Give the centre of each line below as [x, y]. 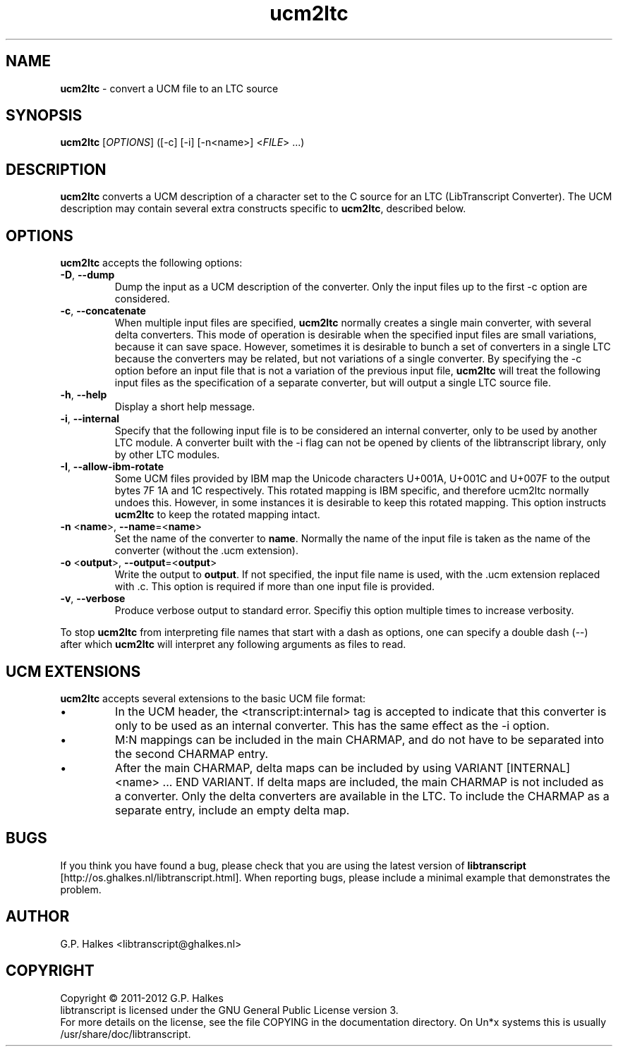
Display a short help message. [185, 407]
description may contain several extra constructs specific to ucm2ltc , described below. [263, 209]
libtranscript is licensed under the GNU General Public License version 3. [229, 1010]
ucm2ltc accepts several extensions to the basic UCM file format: [213, 698]
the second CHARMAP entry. [192, 753]
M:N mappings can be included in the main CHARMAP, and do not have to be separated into [360, 739]
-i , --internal [90, 419]
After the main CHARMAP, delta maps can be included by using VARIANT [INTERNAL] [343, 767]
